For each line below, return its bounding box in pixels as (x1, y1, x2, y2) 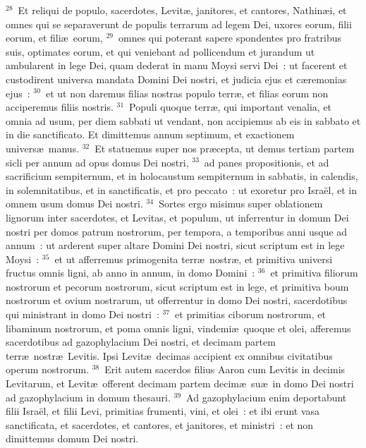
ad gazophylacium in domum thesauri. (6, 389, 171, 404)
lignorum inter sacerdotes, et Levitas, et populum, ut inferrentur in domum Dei (6, 210, 349, 224)
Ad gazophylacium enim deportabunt (186, 389, 347, 404)
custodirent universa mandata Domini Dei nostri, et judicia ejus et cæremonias (6, 71, 347, 86)
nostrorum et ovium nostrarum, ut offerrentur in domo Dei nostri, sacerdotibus (6, 293, 348, 308)
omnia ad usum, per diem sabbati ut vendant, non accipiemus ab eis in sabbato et (6, 113, 361, 128)
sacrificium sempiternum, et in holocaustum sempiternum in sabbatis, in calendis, (6, 169, 358, 183)
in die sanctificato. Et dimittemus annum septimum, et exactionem (6, 127, 295, 142)
